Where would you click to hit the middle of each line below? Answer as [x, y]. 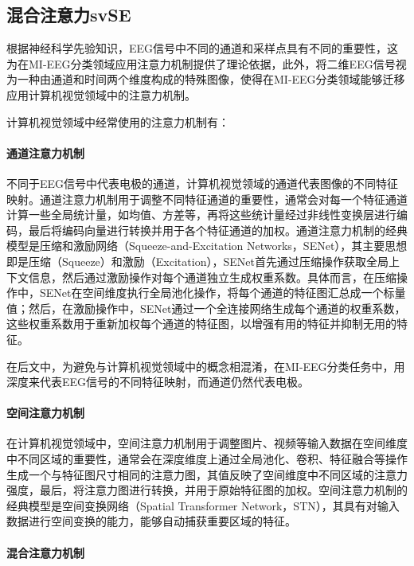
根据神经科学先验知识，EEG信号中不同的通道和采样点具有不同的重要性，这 [203, 48]
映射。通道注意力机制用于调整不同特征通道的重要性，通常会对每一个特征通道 [207, 199]
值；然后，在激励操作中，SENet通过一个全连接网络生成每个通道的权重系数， [206, 308]
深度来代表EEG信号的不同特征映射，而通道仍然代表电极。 [158, 382]
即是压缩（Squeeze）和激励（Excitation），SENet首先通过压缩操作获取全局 [197, 261]
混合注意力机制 [45, 552]
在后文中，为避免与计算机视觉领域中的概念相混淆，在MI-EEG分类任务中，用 [206, 366]
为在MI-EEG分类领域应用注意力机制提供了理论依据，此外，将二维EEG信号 [201, 63]
